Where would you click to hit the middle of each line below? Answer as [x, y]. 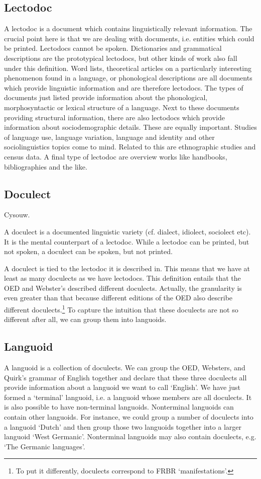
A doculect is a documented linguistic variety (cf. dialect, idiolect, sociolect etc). [127, 231]
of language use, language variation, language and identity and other [109, 137]
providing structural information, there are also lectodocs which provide [114, 117]
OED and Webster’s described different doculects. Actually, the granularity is [123, 288]
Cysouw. [17, 215]
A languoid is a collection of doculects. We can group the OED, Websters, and [125, 368]
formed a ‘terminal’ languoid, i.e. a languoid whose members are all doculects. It [128, 397]
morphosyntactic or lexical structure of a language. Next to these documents [122, 107]
